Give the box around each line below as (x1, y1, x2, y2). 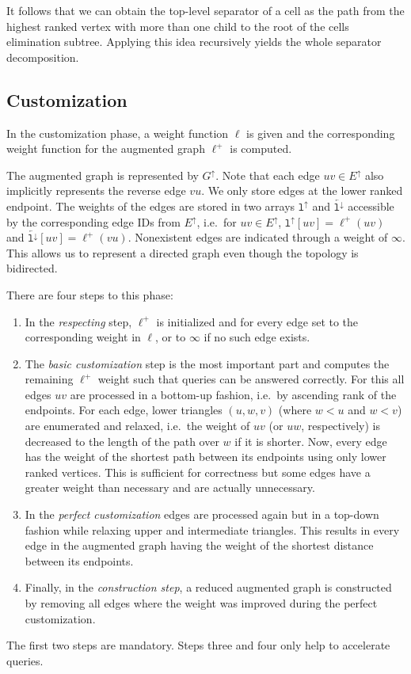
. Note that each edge (215, 166, 320, 183)
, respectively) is (301, 417, 380, 434)
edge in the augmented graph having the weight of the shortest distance (25, 537, 374, 554)
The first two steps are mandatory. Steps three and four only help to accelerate (6, 637, 390, 653)
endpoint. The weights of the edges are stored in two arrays (6, 197, 295, 214)
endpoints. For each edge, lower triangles (25, 402, 223, 418)
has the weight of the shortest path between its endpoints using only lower (25, 448, 386, 465)
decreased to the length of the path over (25, 432, 219, 449)
